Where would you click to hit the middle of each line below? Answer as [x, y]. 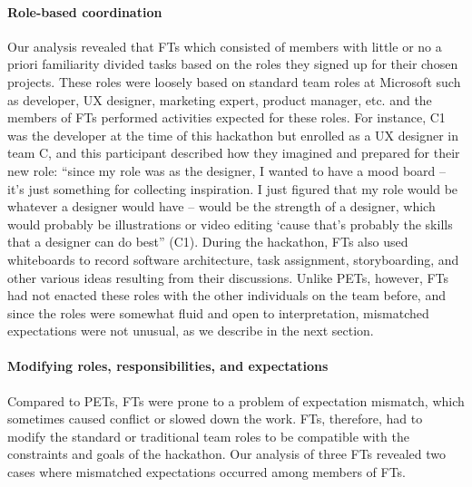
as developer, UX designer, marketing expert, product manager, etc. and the [220, 99]
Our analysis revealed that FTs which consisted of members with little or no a [225, 46]
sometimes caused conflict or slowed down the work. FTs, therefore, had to [215, 419]
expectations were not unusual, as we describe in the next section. [191, 331]
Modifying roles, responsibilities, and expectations [168, 366]
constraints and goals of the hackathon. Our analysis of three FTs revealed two [227, 454]
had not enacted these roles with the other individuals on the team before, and [226, 295]
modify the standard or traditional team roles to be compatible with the [208, 436]
